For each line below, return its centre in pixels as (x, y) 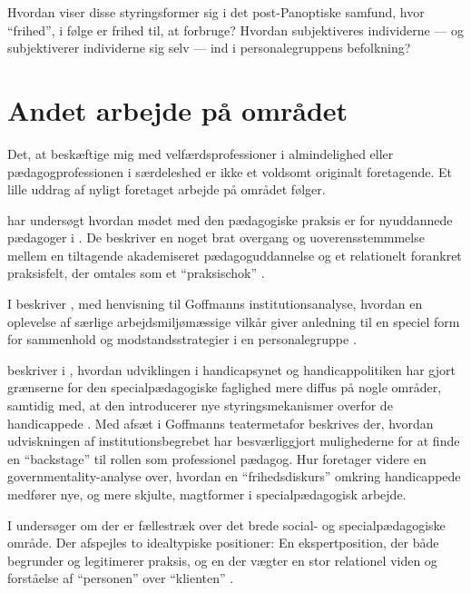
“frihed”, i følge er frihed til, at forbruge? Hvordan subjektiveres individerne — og (235, 30)
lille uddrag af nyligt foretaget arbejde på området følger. (167, 189)
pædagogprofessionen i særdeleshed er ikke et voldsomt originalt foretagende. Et (230, 171)
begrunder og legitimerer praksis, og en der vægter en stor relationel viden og (222, 560)
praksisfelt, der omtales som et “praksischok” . (136, 273)
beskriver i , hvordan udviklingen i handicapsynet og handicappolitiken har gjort (231, 369)
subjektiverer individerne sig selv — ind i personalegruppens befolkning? (209, 48)
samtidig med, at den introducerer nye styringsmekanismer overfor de (200, 405)
